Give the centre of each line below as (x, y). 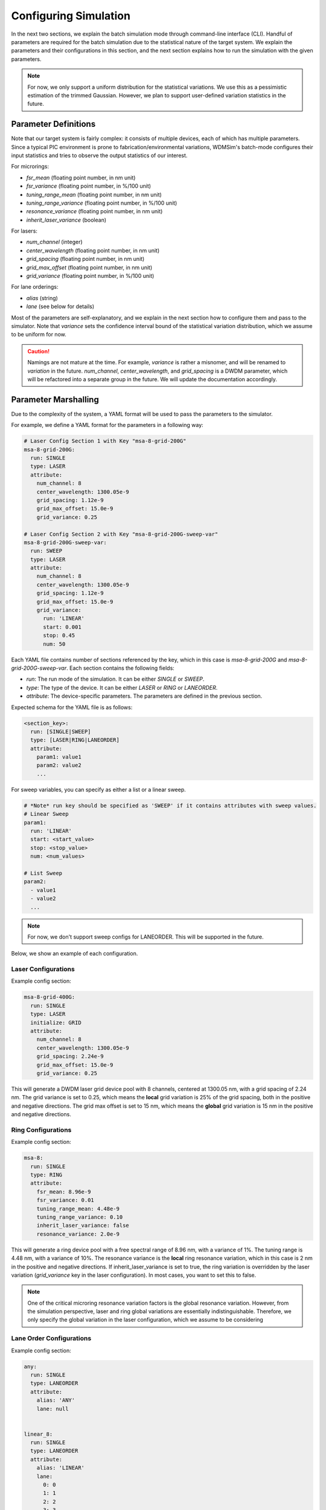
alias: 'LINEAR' (60, 1468)
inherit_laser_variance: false (83, 1226)
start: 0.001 (62, 627)
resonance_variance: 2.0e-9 (78, 1234)
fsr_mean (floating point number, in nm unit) (81, 178)
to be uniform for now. (39, 335)
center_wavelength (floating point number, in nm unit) (93, 250)
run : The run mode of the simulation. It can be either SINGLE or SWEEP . (115, 679)
